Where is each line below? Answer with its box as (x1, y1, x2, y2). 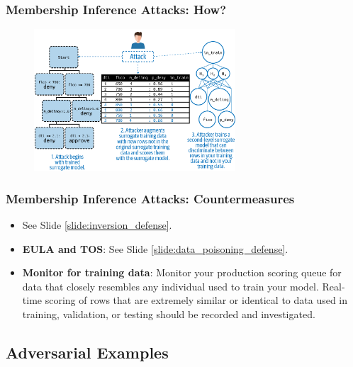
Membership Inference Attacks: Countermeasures (6, 189, 295, 207)
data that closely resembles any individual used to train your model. (22, 278, 319, 293)
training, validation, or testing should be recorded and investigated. (22, 306, 315, 321)
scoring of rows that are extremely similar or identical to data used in (45, 293, 348, 307)
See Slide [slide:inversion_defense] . (22, 218, 172, 232)
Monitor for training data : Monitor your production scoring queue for (22, 265, 342, 280)
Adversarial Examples (6, 341, 169, 363)
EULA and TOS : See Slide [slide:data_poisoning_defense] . (22, 241, 288, 256)
